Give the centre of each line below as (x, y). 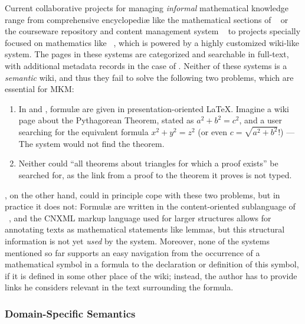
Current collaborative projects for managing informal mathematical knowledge (147, 8)
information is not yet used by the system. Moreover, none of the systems (137, 240)
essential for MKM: (40, 89)
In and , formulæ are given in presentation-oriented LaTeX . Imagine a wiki (154, 108)
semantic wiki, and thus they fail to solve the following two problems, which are (149, 77)
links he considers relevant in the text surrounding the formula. (119, 287)
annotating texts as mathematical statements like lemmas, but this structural (145, 229)
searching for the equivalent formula (83, 132)
